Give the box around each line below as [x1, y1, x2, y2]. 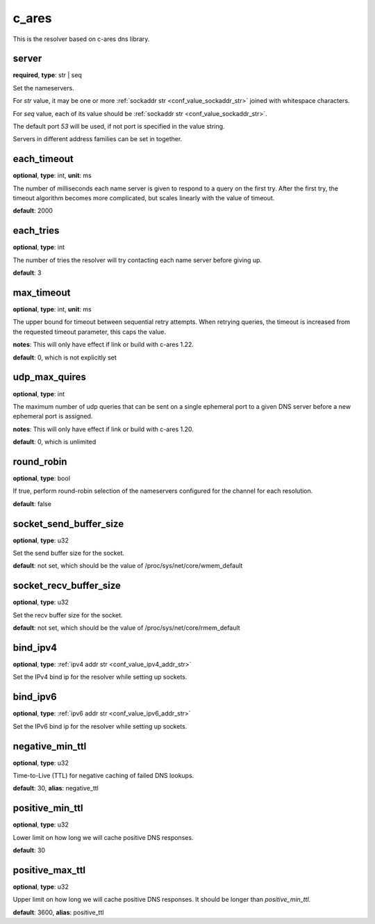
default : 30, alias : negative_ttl [12, 784, 99, 793]
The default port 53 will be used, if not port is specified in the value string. [12, 122, 225, 131]
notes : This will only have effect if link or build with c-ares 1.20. [12, 425, 194, 433]
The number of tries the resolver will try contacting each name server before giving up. [12, 256, 262, 264]
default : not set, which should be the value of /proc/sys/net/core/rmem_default [12, 624, 240, 632]
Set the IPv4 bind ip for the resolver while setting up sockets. [12, 673, 187, 681]
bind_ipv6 [12, 691, 57, 703]
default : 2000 [12, 206, 53, 215]
